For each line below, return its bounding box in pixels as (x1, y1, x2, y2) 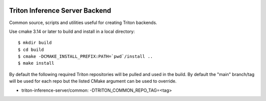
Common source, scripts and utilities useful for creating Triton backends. (9, 20, 158, 25)
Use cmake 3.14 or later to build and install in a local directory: (9, 28, 135, 34)
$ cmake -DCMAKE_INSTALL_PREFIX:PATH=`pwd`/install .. (18, 54, 153, 59)
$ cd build (18, 47, 44, 52)
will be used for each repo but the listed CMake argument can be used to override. (9, 78, 177, 84)
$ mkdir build (18, 40, 52, 46)
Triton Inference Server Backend (9, 6, 111, 15)
